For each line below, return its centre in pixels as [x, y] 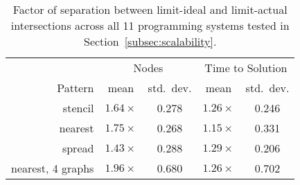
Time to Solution [246, 68]
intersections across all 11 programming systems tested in [150, 25]
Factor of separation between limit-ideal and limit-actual [150, 9]
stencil [78, 108]
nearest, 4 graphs [53, 168]
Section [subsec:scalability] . [150, 41]
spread [78, 148]
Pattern [76, 88]
